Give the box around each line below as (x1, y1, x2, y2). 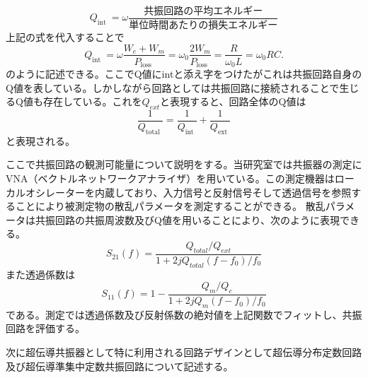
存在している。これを (42, 94, 142, 109)
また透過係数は (6, 266, 75, 281)
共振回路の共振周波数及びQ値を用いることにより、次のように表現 (35, 212, 340, 227)
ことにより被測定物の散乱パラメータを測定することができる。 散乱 (15, 199, 326, 213)
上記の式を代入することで (6, 29, 125, 44)
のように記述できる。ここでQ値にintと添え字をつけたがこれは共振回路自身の (6, 66, 362, 81)
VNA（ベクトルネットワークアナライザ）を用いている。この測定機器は (6, 171, 335, 186)
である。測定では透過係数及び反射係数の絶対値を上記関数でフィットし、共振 (6, 307, 362, 321)
